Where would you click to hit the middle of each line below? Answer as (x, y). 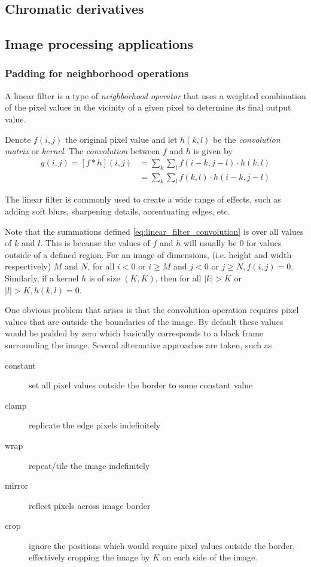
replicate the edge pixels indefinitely (95, 425)
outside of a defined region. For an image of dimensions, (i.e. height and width (148, 254)
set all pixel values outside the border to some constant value (141, 385)
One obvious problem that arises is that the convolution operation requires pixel (152, 310)
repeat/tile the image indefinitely (89, 465)
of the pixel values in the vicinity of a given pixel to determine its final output (148, 107)
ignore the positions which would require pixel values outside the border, (162, 545)
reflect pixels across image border (90, 505)
